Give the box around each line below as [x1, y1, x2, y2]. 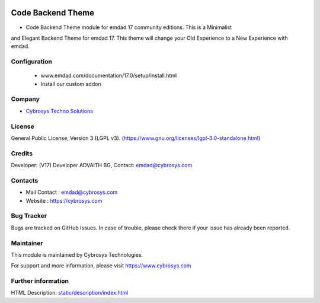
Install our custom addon [40, 80, 101, 87]
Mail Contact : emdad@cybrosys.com [25, 189, 118, 196]
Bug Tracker [11, 212, 47, 220]
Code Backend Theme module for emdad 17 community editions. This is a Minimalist [25, 24, 232, 31]
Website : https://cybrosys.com [25, 197, 103, 204]
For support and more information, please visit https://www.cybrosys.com [11, 262, 192, 269]
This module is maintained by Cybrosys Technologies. [11, 251, 143, 258]
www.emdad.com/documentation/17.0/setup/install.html [40, 72, 177, 79]
